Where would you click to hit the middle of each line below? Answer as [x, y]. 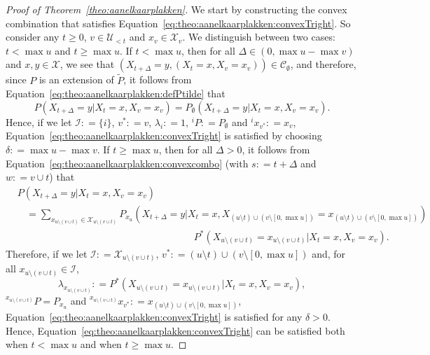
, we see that [87, 64]
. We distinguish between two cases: [259, 37]
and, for [329, 253]
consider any [33, 37]
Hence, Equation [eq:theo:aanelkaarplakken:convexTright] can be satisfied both [175, 330]
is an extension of [76, 79]
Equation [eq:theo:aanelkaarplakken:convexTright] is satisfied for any [154, 316]
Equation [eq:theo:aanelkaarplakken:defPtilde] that [116, 93]
